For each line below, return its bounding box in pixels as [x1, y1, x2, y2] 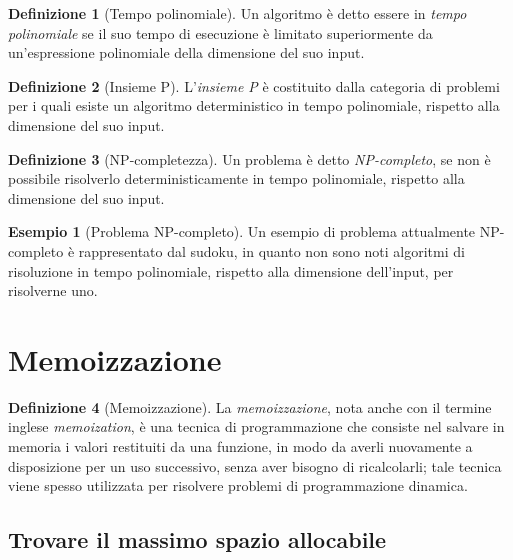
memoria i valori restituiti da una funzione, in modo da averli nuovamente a [8, 436, 473, 457]
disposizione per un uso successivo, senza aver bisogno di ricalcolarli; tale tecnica [8, 455, 502, 476]
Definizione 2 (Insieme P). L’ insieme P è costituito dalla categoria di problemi [8, 75, 500, 96]
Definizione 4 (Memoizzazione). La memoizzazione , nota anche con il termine [8, 396, 492, 417]
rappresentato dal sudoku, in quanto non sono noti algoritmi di [78, 240, 465, 261]
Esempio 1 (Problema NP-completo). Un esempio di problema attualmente [8, 221, 476, 242]
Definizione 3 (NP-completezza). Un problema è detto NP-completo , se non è [8, 148, 491, 169]
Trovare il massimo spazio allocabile [8, 524, 387, 555]
